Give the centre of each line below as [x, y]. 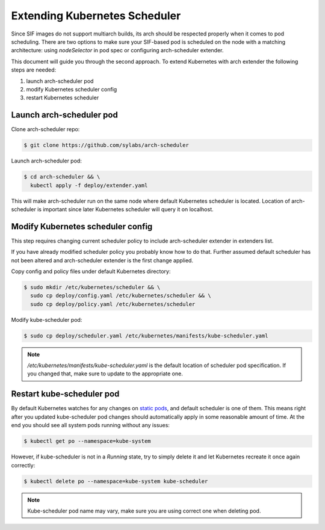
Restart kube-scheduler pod [65, 394]
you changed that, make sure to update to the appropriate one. [105, 374]
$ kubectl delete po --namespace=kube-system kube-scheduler [116, 481]
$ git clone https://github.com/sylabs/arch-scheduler [106, 145]
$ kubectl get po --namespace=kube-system [87, 441]
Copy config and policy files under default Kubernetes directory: [91, 271]
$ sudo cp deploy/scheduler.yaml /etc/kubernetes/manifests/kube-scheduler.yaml [146, 336]
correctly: [23, 465]
